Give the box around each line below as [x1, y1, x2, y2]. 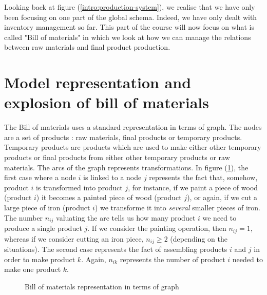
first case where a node [4, 172, 76, 183]
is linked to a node [83, 172, 142, 183]
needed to [232, 253, 263, 264]
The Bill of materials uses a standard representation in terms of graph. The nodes [4, 122, 262, 132]
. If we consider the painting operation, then [87, 223, 226, 233]
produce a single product [4, 223, 82, 233]
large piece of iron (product [4, 202, 90, 213]
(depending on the [170, 233, 227, 244]
